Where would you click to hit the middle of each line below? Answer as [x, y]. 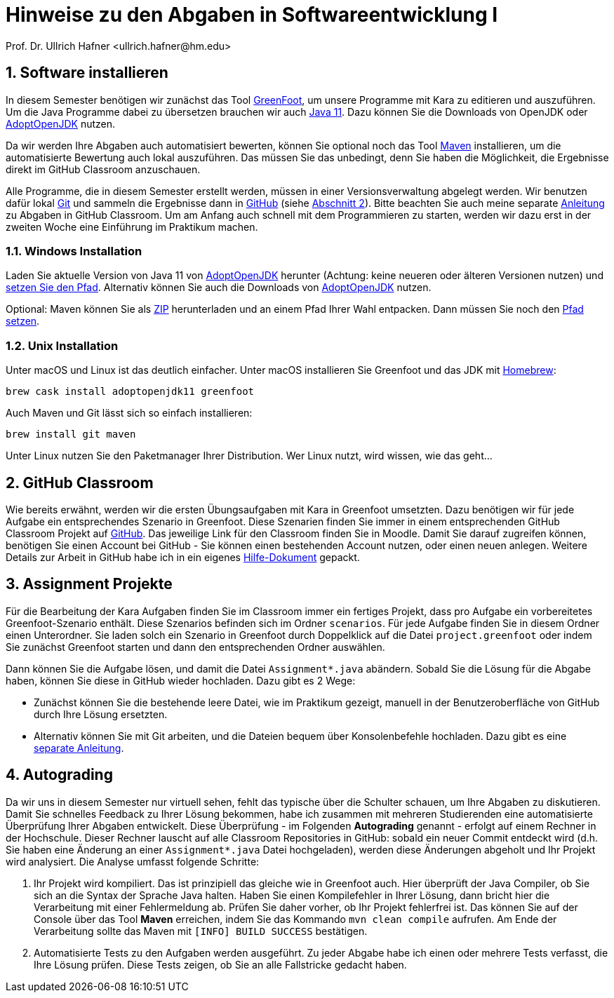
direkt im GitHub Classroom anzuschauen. [103, 169]
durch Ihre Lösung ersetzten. [101, 714]
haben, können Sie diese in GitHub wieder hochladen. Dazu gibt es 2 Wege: [181, 680]
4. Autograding [59, 775]
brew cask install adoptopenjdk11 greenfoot [130, 392]
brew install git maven [71, 434]
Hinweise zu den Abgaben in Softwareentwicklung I [252, 15]
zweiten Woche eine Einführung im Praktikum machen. [132, 227]
